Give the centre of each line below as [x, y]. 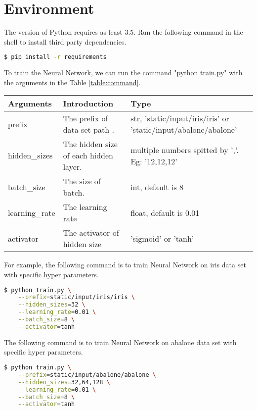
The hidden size [90, 144]
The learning [85, 207]
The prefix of [86, 118]
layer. [72, 167]
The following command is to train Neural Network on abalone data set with [120, 342]
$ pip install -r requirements [55, 57]
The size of [82, 181]
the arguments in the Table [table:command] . [72, 82]
